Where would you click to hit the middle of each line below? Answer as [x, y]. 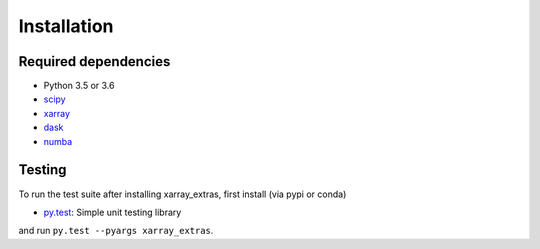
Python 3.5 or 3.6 [79, 86]
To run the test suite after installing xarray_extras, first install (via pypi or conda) [182, 194]
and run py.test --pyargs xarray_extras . [116, 231]
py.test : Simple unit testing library [112, 212]
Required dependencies [94, 61]
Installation [66, 26]
